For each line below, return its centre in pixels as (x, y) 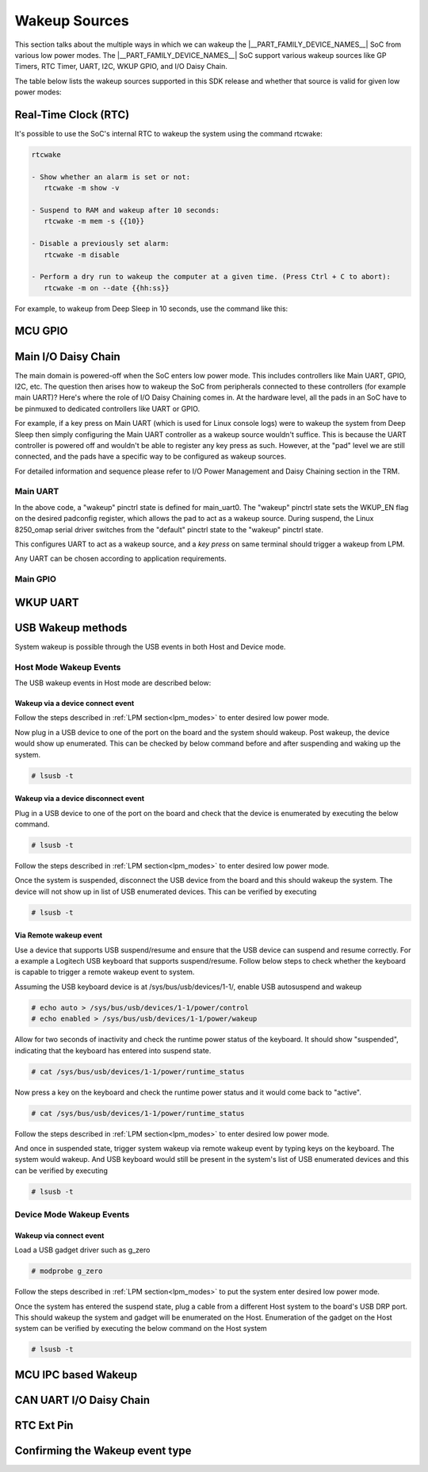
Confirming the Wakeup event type (103, 1450)
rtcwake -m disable (82, 255)
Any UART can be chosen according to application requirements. (121, 558)
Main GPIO (36, 579)
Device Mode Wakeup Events (72, 1215)
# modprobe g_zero (67, 1271)
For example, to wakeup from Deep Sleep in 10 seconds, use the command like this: (151, 309)
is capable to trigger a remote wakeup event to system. (105, 972)
